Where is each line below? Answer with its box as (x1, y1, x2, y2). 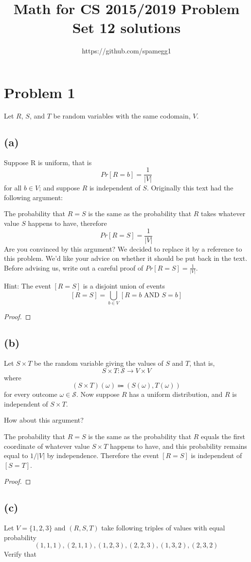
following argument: (4, 192, 63, 202)
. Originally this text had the (146, 183, 233, 193)
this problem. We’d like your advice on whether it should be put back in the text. (4, 253, 248, 263)
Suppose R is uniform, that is (4, 157, 92, 167)
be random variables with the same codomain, (53, 110, 191, 120)
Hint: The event (4, 281, 51, 291)
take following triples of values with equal (101, 523, 225, 533)
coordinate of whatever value (4, 441, 90, 451)
